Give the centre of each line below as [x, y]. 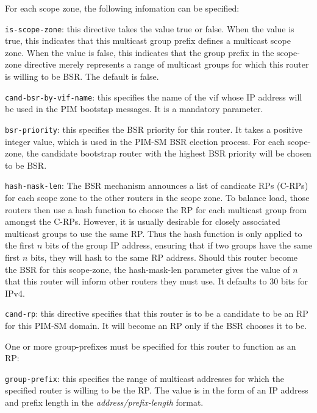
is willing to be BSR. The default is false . [82, 76]
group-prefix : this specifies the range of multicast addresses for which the [144, 378]
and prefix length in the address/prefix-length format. [104, 402]
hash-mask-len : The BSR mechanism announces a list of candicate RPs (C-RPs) [157, 185]
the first [20, 245]
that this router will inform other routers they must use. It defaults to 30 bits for [156, 281]
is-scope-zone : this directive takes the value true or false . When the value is [150, 28]
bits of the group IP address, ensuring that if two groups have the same [179, 245]
